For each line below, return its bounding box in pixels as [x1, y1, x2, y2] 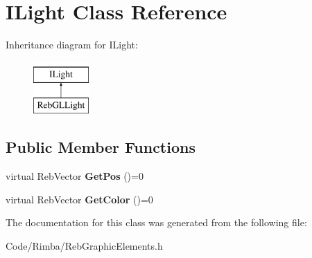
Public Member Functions [6, 136, 196, 158]
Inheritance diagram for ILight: [6, 37, 138, 52]
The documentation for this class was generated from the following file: [6, 215, 307, 230]
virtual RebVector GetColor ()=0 [6, 192, 153, 206]
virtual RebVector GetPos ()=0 [6, 169, 144, 183]
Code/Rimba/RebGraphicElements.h [6, 238, 163, 252]
